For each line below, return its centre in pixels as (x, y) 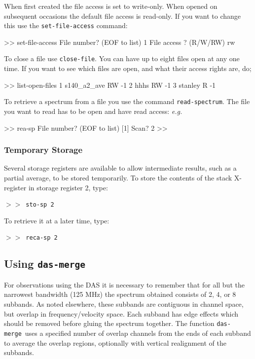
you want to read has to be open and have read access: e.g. (93, 111)
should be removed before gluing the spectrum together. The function (109, 323)
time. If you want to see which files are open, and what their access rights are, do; (128, 68)
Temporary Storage (43, 150)
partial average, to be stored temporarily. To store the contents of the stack (118, 177)
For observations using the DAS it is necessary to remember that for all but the (124, 284)
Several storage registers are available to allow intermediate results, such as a (120, 168)
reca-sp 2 (42, 238)
